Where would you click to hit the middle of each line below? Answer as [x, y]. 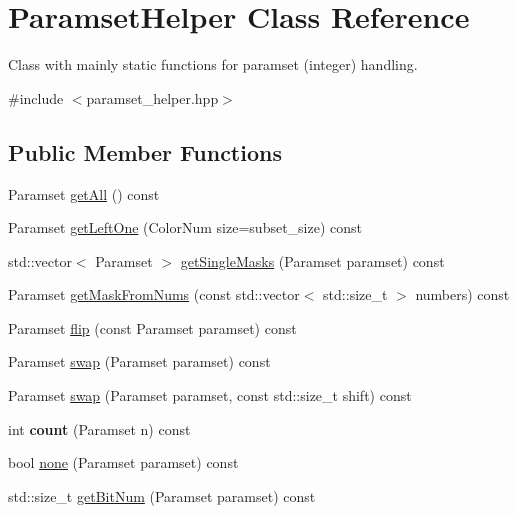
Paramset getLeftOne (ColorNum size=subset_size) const [185, 227]
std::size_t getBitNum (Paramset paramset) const [162, 495]
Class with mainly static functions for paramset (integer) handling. [213, 64]
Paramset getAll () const [84, 193]
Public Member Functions [145, 151]
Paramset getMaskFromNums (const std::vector [154, 294]
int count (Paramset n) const [99, 428]
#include [36, 97]
